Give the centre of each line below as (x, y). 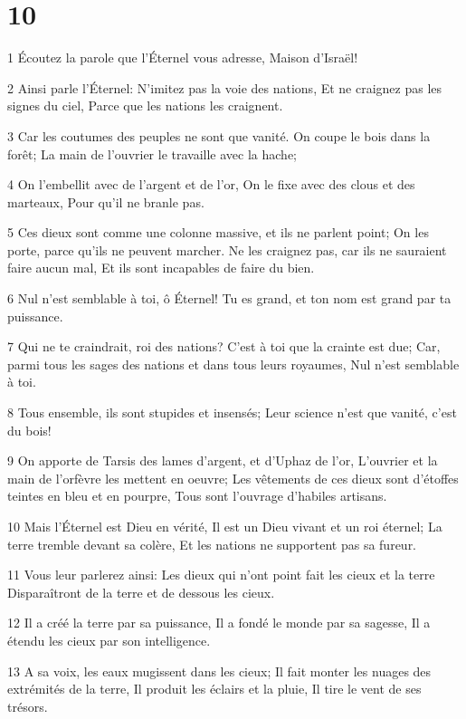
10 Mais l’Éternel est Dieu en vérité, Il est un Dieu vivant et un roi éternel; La (225, 526)
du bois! (29, 430)
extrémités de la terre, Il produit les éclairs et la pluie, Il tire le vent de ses (214, 689)
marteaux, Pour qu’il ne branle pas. (106, 201)
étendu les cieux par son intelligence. (109, 640)
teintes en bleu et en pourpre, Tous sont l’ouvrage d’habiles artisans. (197, 496)
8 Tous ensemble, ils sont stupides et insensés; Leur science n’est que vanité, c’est (232, 412)
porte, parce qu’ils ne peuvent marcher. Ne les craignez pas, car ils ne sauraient (227, 249)
